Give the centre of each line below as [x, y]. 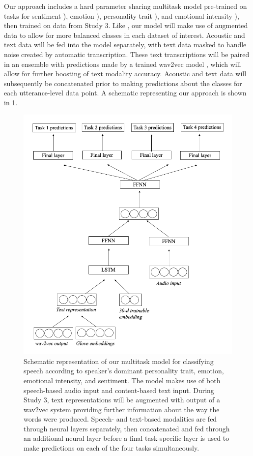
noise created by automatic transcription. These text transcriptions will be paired [127, 54]
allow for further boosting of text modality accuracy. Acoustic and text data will [125, 74]
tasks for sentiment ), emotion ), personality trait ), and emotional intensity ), [122, 15]
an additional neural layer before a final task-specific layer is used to [126, 438]
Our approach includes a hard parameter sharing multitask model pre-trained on [126, 6]
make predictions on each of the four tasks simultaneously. [112, 448]
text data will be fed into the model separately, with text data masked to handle [125, 45]
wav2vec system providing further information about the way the [122, 409]
